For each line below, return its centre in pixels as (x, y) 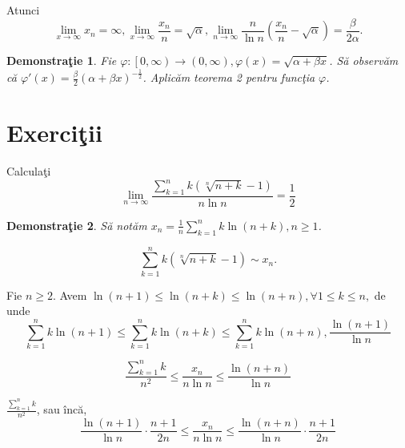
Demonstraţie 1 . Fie (62, 61)
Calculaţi (29, 170)
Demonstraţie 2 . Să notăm (77, 225)
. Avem (70, 295)
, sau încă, (62, 409)
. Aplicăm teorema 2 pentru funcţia (229, 77)
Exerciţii (54, 133)
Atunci (23, 10)
